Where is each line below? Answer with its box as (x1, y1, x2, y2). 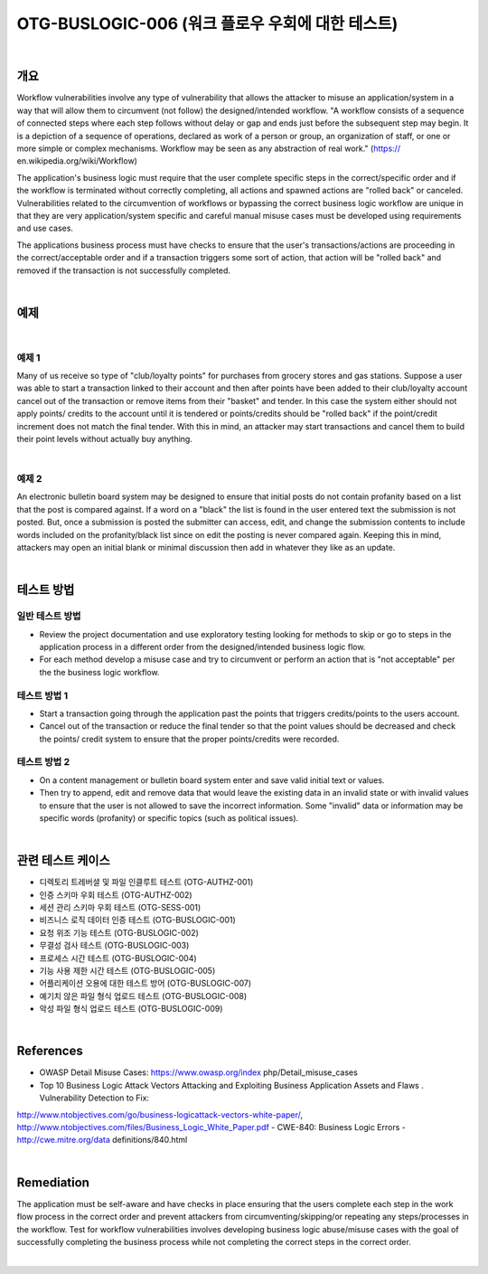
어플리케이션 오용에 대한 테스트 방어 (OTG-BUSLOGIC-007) (39, 977, 252, 989)
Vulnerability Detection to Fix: (39, 1092, 149, 1103)
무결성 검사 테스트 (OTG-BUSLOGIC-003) (39, 940, 190, 951)
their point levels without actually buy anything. (16, 433, 193, 444)
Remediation (16, 1175, 90, 1190)
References (16, 1043, 83, 1059)
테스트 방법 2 (16, 756, 70, 769)
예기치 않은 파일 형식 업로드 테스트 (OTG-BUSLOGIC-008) (39, 990, 248, 1001)
